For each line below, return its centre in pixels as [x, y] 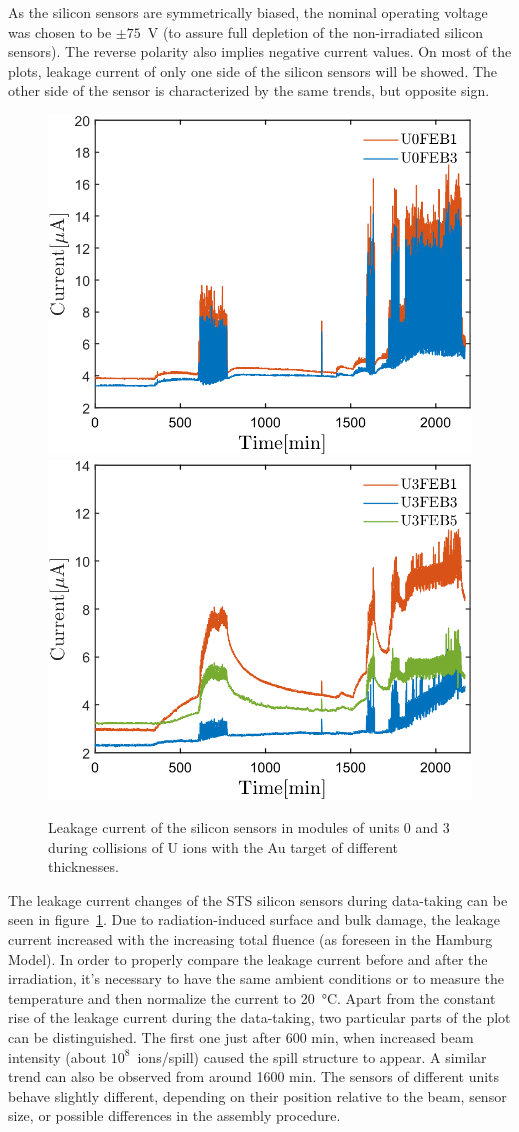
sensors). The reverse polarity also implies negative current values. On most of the [260, 51]
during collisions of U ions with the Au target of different [223, 846]
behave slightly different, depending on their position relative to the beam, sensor [257, 1095]
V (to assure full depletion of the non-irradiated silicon [315, 31]
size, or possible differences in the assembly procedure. [174, 1115]
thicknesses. [83, 866]
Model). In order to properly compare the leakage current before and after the [248, 958]
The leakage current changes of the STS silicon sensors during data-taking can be [258, 899]
